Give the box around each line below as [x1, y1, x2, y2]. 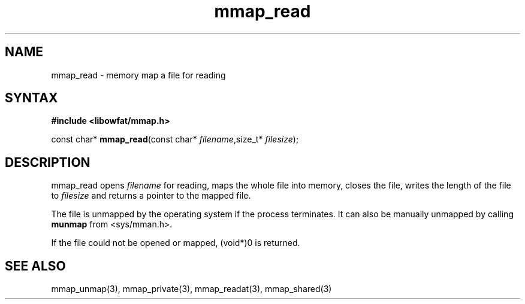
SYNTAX [5, 90, 58, 106]
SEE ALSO [5, 258, 66, 273]
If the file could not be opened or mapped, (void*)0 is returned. [51, 238, 300, 248]
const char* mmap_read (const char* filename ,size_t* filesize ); [51, 134, 299, 145]
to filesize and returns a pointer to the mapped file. [51, 190, 251, 201]
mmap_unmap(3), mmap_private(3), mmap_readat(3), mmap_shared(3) [51, 284, 332, 294]
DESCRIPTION [5, 154, 90, 170]
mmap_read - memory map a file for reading [51, 69, 226, 80]
